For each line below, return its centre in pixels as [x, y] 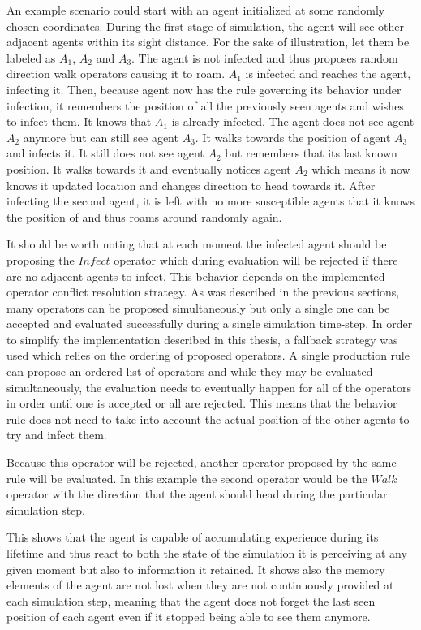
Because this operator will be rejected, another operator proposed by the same [202, 462]
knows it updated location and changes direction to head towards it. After [191, 185]
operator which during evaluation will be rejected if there [256, 259]
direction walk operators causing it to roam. [116, 73]
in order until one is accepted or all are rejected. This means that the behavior [202, 403]
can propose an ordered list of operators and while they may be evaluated [190, 371]
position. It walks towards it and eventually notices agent [149, 168]
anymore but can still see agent [101, 137]
